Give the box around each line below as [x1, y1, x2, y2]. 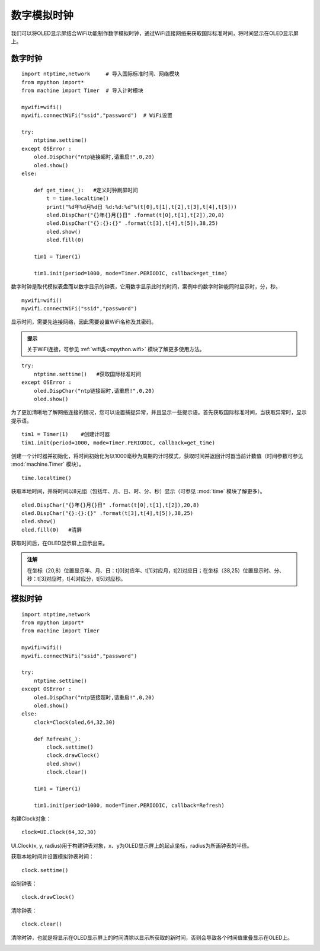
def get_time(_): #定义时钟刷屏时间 [33, 187, 139, 193]
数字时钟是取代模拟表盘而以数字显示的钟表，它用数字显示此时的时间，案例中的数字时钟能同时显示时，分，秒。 [11, 283, 281, 290]
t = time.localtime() [46, 195, 110, 202]
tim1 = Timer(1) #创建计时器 [21, 431, 110, 438]
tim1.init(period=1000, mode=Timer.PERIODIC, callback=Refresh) [33, 801, 225, 809]
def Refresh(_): [33, 736, 81, 742]
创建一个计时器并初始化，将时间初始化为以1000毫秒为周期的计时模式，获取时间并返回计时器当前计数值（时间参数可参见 [11, 452, 303, 459]
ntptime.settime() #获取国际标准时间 [33, 371, 142, 377]
